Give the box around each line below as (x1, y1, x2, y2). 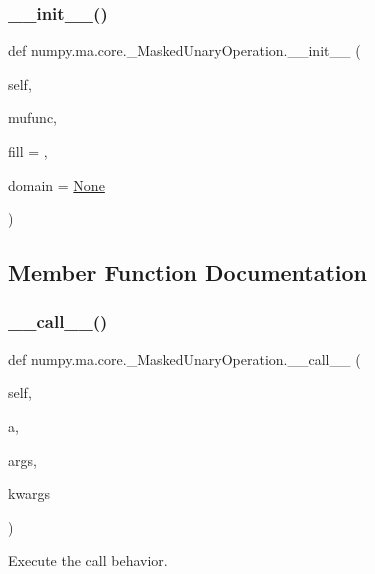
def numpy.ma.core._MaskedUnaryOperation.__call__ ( (8, 348, 361, 369)
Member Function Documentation (8, 257, 368, 288)
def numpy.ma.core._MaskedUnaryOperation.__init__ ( (8, 40, 361, 61)
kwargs (8, 483, 51, 504)
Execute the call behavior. (8, 550, 168, 571)
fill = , (8, 141, 48, 161)
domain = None (8, 174, 105, 195)
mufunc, (8, 107, 58, 128)
